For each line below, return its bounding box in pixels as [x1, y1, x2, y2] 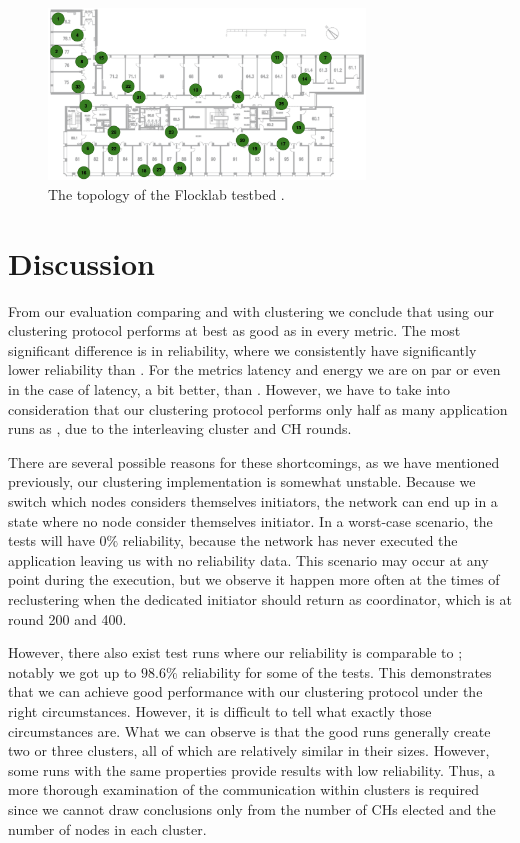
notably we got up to [8, 661, 137, 682]
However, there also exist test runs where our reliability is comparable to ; [8, 642, 463, 663]
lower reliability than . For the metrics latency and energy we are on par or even [8, 359, 501, 380]
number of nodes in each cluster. [8, 818, 207, 839]
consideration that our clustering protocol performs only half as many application [8, 398, 508, 419]
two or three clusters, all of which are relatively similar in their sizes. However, [8, 740, 490, 761]
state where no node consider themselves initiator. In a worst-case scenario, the [8, 510, 493, 531]
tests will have [8, 530, 95, 551]
